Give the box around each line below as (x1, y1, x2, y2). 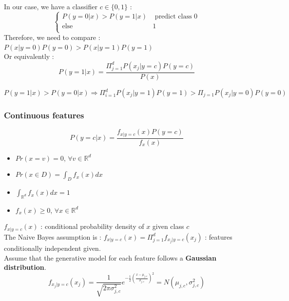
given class (152, 221, 184, 231)
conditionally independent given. (4, 243, 101, 253)
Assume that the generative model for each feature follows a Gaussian (4, 252, 216, 263)
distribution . (4, 262, 46, 272)
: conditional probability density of (40, 221, 144, 231)
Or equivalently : (4, 51, 54, 61)
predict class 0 (154, 13, 198, 20)
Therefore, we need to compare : (4, 32, 100, 42)
